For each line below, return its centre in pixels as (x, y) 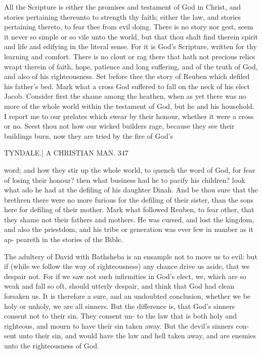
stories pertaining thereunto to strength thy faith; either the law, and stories (123, 16)
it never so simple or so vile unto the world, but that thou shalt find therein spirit (131, 36)
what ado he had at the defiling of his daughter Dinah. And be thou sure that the (131, 190)
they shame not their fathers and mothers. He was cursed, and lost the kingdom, (129, 219)
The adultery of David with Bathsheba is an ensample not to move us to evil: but (131, 256)
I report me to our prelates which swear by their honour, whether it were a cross (129, 116)
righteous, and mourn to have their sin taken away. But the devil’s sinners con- (127, 325)
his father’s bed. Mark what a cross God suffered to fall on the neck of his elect (127, 86)
